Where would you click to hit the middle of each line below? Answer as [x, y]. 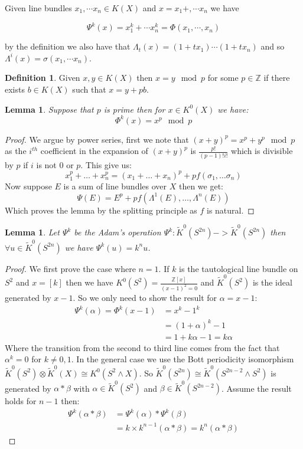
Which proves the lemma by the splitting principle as [101, 210]
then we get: [201, 186]
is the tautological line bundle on [239, 268]
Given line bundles [38, 8]
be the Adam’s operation [118, 232]
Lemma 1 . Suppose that [49, 109]
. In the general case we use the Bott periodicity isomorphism [183, 359]
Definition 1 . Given [43, 78]
